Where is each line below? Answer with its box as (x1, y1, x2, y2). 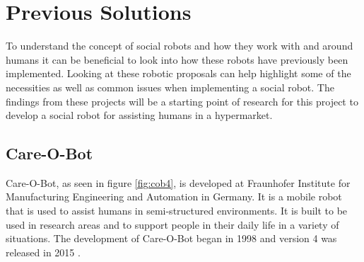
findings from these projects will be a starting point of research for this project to (6, 93, 358, 108)
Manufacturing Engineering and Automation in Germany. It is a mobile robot (6, 189, 342, 204)
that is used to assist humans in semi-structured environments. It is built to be (6, 203, 348, 218)
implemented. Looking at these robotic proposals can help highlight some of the (6, 66, 351, 81)
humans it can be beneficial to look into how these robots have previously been (6, 52, 348, 67)
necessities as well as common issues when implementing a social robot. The (6, 79, 334, 94)
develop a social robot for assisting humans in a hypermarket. (6, 108, 273, 123)
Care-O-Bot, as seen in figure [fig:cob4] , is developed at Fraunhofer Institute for (6, 175, 351, 190)
